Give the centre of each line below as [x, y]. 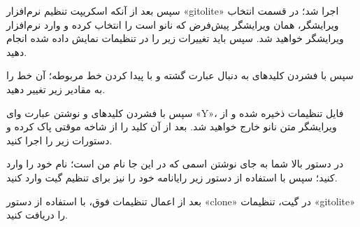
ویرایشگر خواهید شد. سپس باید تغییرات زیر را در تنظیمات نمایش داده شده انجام [175, 38]
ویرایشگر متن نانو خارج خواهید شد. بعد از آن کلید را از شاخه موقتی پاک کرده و [172, 126]
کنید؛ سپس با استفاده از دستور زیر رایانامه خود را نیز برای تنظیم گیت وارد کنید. [172, 177]
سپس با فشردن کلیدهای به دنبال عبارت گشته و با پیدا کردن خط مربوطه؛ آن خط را [180, 75]
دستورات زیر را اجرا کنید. [59, 140]
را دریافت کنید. [37, 215]
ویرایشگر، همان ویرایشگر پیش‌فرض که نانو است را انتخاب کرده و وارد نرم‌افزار [173, 24]
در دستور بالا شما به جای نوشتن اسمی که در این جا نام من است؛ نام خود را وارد [175, 164]
